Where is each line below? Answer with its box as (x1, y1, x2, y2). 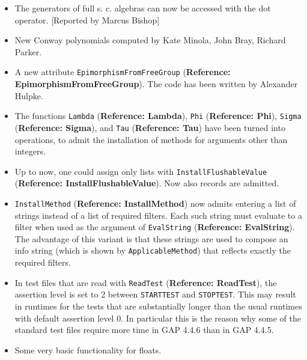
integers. (14, 145, 46, 157)
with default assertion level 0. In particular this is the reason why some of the (14, 311, 302, 324)
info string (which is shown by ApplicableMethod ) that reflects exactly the (14, 244, 291, 257)
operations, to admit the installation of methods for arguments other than (14, 133, 288, 145)
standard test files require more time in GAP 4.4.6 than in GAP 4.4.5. (14, 323, 274, 336)
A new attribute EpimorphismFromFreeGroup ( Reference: (14, 66, 231, 78)
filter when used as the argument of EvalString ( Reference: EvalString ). (14, 221, 295, 233)
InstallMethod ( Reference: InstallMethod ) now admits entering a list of (14, 197, 296, 209)
